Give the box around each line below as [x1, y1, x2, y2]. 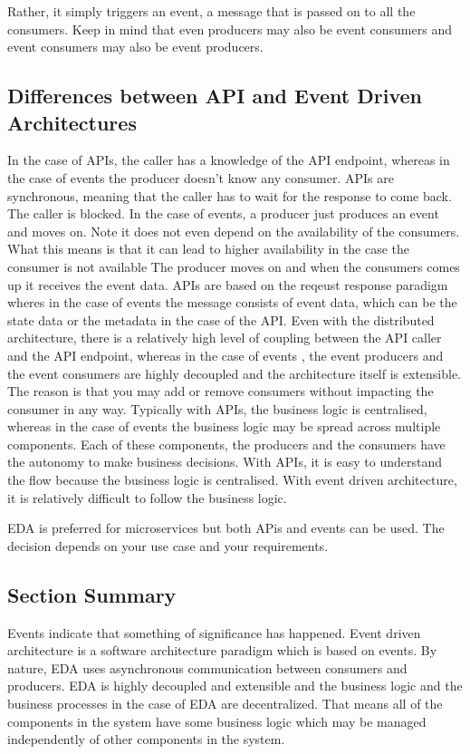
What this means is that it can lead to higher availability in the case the [7, 239, 410, 258]
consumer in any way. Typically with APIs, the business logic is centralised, [7, 399, 427, 418]
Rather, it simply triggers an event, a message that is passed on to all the [7, 2, 416, 20]
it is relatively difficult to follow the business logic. [7, 488, 287, 507]
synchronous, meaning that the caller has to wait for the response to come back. [7, 186, 452, 205]
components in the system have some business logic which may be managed [7, 711, 427, 730]
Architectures [7, 108, 137, 136]
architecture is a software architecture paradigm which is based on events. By [7, 641, 437, 660]
